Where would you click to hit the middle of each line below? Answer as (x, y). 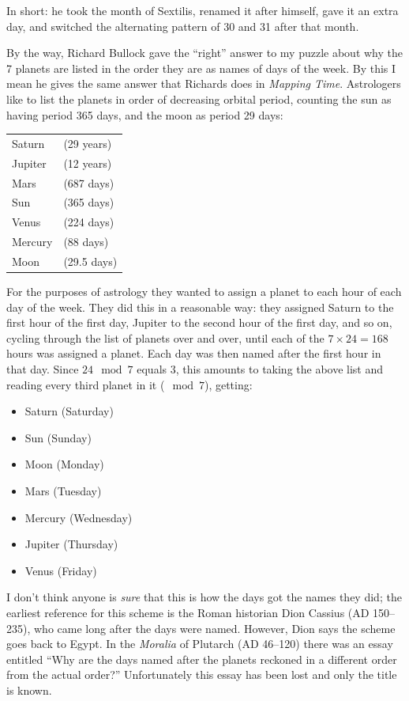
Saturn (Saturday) (69, 411)
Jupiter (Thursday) (71, 544)
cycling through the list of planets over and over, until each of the (165, 337)
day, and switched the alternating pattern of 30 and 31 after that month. (183, 26)
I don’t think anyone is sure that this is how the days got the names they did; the (204, 597)
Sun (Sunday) (58, 437)
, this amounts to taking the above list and (280, 369)
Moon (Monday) (64, 464)
